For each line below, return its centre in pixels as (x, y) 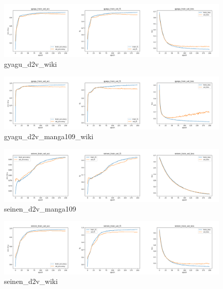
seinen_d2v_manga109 (40, 209)
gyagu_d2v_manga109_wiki (49, 136)
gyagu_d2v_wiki (31, 64)
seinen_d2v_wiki (31, 281)
